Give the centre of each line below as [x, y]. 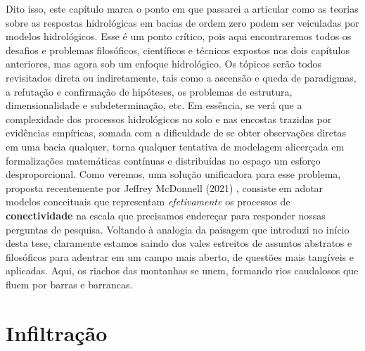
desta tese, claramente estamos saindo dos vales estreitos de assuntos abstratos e [179, 243]
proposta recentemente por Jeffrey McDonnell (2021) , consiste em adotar [165, 187]
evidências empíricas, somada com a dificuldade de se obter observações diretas [176, 133]
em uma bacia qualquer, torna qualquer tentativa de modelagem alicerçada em [175, 146]
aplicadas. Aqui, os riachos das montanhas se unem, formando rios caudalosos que [182, 270]
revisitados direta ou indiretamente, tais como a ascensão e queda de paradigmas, [181, 77]
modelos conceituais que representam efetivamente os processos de [148, 202]
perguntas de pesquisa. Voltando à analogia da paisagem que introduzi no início [178, 229]
